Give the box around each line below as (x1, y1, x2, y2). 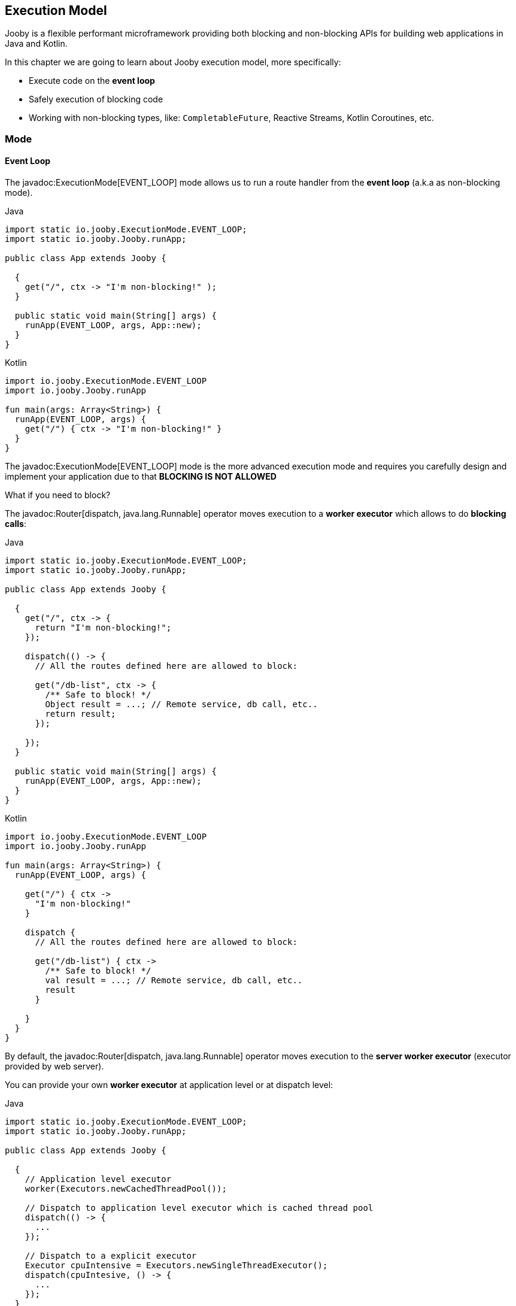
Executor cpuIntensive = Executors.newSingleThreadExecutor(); (25, 1260, 328, 1271)
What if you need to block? (5, 490, 111, 501)
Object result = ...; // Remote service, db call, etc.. (45, 699, 318, 710)
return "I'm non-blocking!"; (35, 623, 172, 633)
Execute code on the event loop (29, 75, 155, 86)
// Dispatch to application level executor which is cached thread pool (25, 1203, 374, 1213)
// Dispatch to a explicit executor (25, 1251, 197, 1261)
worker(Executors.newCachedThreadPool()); (25, 1184, 227, 1194)
